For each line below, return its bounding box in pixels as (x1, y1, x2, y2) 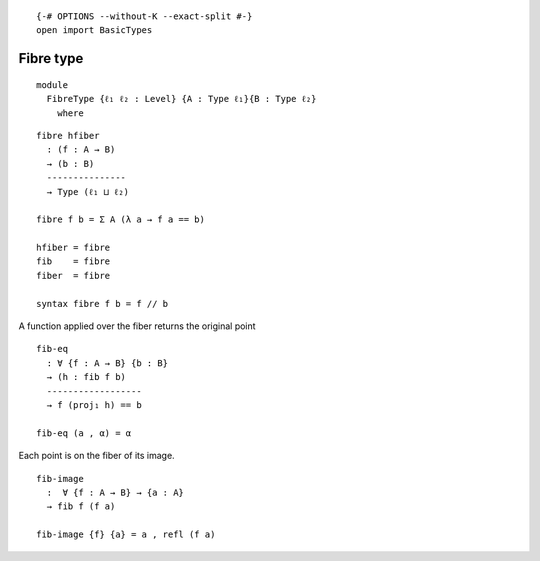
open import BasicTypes (36, 25, 153, 36)
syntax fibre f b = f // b (36, 298, 169, 309)
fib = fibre (36, 256, 111, 267)
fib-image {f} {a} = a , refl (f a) (36, 529, 216, 540)
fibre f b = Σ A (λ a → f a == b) (36, 214, 205, 225)
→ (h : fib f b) (46, 371, 127, 383)
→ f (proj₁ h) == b (46, 400, 142, 410)
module (36, 79, 69, 90)
